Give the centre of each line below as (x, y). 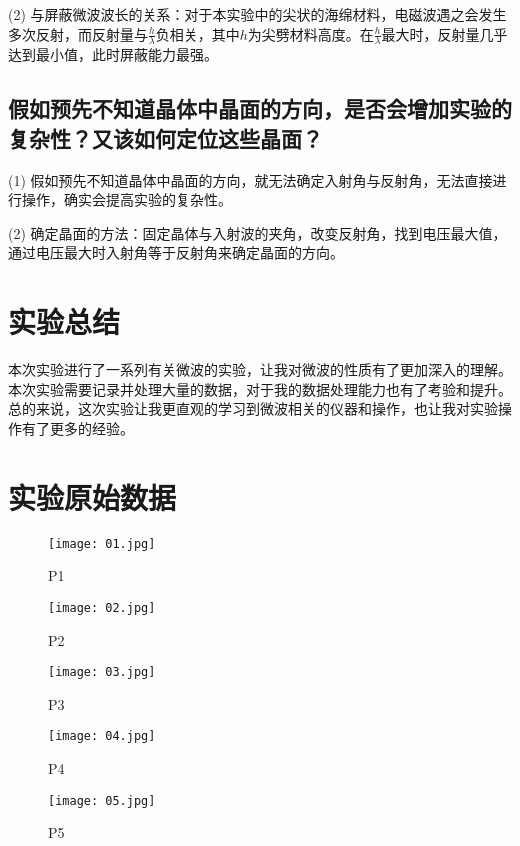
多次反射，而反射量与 (78, 33)
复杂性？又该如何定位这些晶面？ (165, 137)
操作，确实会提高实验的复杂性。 (126, 199)
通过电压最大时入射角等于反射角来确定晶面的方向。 (176, 252)
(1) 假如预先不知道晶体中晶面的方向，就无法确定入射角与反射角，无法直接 (250, 179)
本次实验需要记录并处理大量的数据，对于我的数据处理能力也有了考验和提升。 (260, 388)
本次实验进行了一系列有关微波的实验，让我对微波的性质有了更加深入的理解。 (260, 369)
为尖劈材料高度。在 (310, 33)
